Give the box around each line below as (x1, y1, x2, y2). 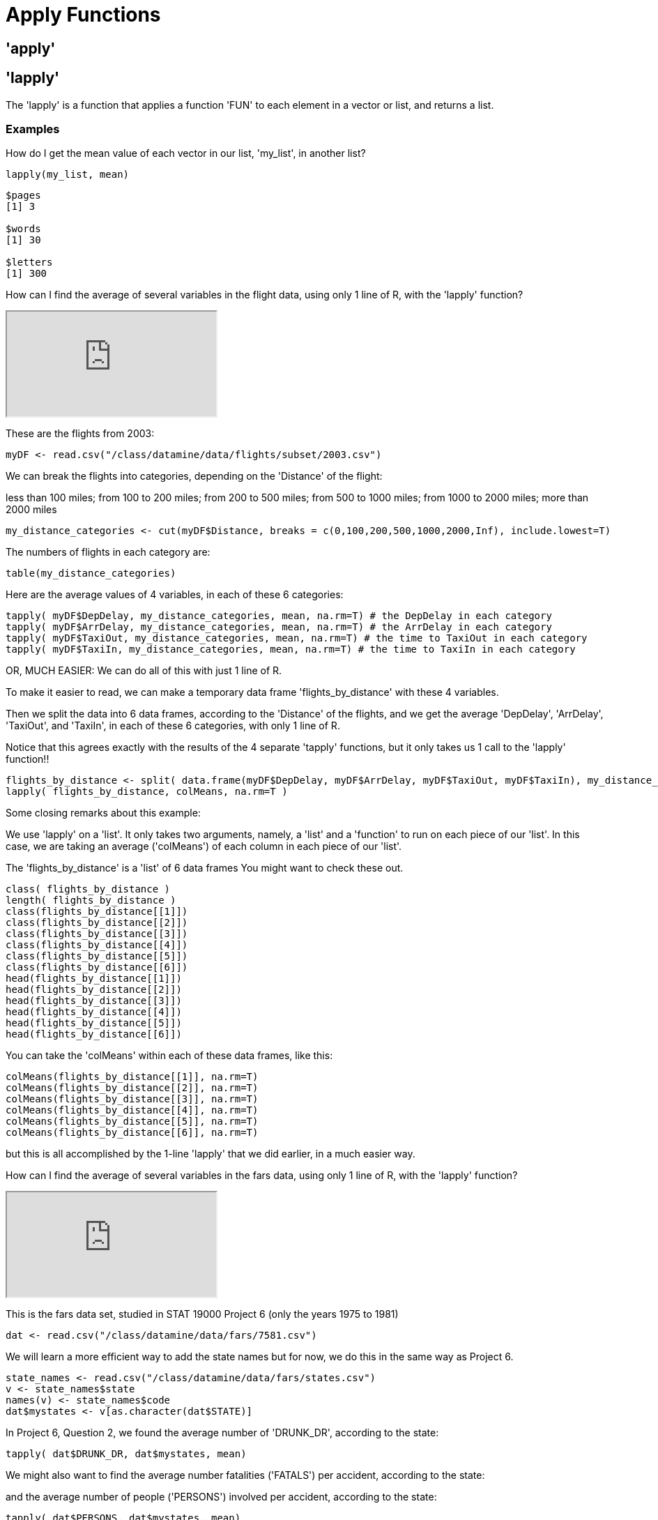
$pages (6, 190, 41, 202)
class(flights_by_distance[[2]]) (6, 917, 188, 929)
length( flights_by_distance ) (6, 895, 176, 906)
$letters (6, 257, 53, 268)
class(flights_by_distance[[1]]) (6, 906, 188, 918)
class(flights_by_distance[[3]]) (6, 928, 188, 940)
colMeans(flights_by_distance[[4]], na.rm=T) (6, 1104, 259, 1116)
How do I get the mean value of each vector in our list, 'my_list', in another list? (6, 147, 366, 160)
